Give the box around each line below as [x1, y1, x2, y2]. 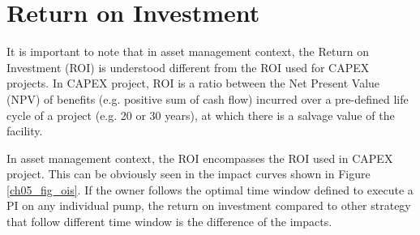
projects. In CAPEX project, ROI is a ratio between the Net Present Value [6, 75, 380, 92]
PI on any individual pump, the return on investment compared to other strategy [6, 197, 411, 214]
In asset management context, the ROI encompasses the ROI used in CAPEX [6, 149, 393, 166]
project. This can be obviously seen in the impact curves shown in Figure [6, 165, 371, 182]
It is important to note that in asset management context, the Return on [6, 43, 369, 60]
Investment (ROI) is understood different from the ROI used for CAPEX [6, 58, 370, 75]
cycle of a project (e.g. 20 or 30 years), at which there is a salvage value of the [6, 106, 395, 123]
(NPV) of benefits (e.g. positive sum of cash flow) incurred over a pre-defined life [6, 90, 409, 107]
